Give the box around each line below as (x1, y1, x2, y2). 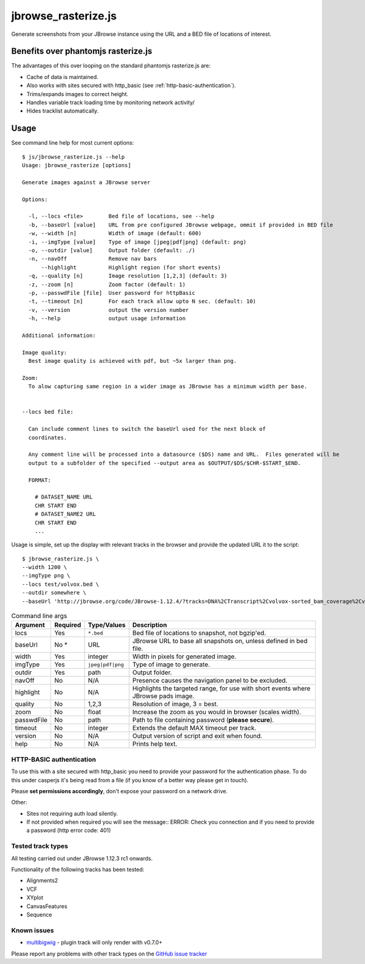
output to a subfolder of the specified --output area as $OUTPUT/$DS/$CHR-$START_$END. (28, 460, 301, 466)
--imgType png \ (22, 572, 71, 579)
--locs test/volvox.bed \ (22, 580, 100, 588)
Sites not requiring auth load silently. (26, 810, 118, 817)
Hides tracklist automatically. (26, 107, 99, 115)
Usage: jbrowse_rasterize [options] (22, 162, 131, 169)
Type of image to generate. (132, 660, 210, 669)
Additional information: (22, 332, 96, 339)
